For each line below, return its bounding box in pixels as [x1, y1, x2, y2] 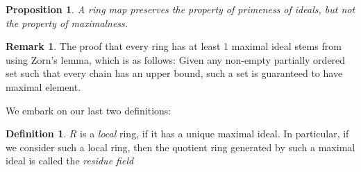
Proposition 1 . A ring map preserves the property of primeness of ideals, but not [6, 2, 355, 16]
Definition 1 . [6, 126, 67, 141]
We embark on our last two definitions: [6, 103, 171, 117]
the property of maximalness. [6, 15, 128, 30]
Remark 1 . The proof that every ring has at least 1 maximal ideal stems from [6, 39, 342, 53]
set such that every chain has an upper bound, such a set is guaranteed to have [6, 66, 343, 80]
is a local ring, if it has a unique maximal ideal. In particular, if [80, 126, 349, 141]
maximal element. [6, 79, 81, 94]
